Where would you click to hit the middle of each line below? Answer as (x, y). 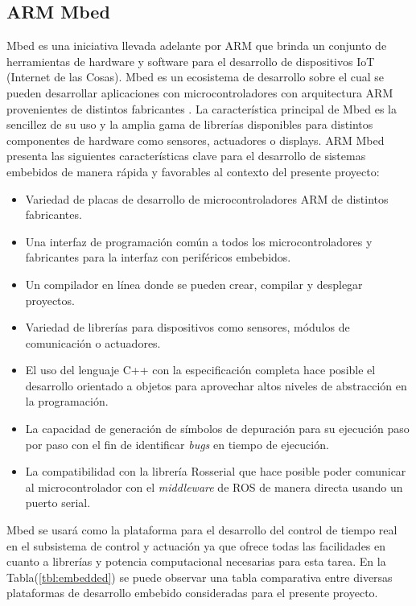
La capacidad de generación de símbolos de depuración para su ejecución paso (217, 429)
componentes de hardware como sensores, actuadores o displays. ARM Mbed (196, 140)
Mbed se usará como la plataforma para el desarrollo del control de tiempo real (202, 530)
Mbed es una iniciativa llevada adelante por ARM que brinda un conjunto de (197, 45)
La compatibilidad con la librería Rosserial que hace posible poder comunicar (216, 471)
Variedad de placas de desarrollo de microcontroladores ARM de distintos (207, 198)
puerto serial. (58, 503)
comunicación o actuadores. (93, 342)
